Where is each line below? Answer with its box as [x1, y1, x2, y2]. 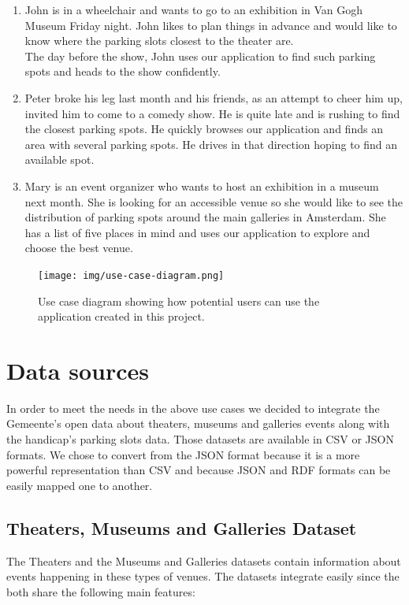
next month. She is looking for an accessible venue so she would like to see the [24, 193, 403, 210]
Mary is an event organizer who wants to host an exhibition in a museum [24, 177, 379, 194]
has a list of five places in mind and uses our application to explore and [24, 224, 370, 240]
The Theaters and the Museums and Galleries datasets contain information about [6, 552, 401, 569]
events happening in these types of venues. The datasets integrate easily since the [6, 568, 400, 585]
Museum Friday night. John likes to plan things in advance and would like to [24, 17, 397, 33]
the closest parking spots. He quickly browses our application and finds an [24, 121, 383, 137]
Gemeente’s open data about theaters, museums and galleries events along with [6, 415, 390, 432]
